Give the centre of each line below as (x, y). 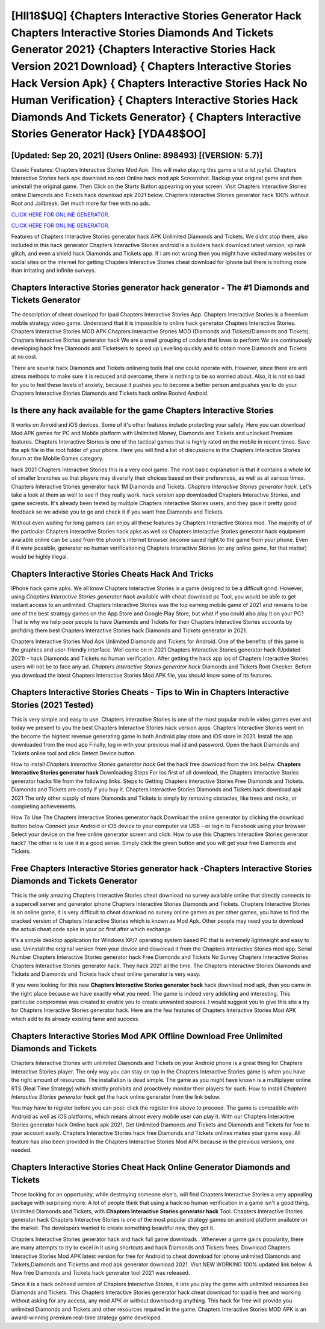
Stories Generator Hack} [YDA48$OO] (109, 134)
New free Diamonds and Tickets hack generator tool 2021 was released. (101, 1273)
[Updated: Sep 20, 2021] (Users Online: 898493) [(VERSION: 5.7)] (137, 155)
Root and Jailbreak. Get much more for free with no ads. (81, 203)
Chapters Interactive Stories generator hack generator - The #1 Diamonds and (160, 287)
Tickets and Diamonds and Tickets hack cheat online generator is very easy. (106, 974)
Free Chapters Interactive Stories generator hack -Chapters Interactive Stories (162, 868)
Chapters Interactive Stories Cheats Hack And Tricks (112, 573)
